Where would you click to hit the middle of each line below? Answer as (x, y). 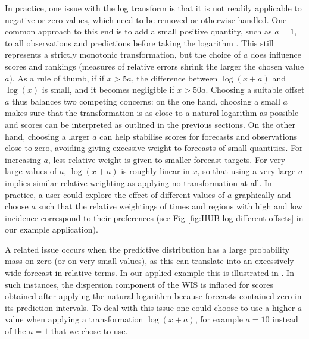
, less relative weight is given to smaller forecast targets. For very (167, 159)
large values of (31, 171)
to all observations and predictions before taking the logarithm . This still (139, 43)
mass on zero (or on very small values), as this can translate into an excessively (149, 261)
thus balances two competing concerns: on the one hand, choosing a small (146, 101)
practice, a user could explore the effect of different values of (115, 194)
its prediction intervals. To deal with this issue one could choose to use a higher (150, 307)
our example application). (51, 229)
